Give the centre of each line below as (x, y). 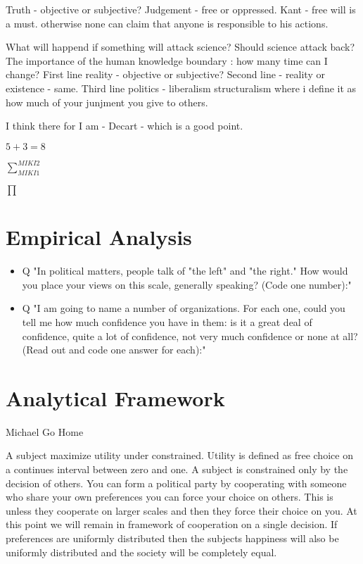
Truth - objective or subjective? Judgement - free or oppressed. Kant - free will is (181, 9)
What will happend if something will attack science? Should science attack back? (180, 47)
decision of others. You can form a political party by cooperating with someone (176, 483)
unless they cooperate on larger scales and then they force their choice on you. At (181, 510)
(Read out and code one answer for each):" (114, 350)
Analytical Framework (115, 397)
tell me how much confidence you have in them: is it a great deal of (167, 321)
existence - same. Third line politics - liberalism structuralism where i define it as (181, 88)
